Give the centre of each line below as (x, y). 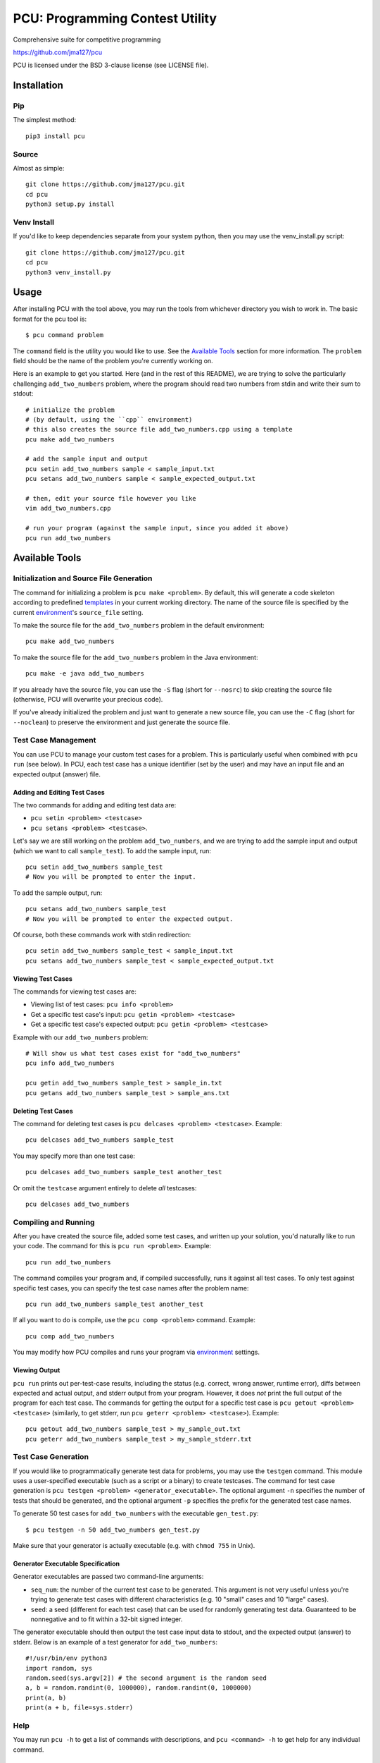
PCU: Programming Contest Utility (115, 18)
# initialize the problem (70, 410)
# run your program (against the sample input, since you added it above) (157, 528)
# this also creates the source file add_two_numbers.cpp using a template (159, 429)
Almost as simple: (39, 169)
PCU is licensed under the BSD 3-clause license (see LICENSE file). (111, 65)
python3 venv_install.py (68, 272)
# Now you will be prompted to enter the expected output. (129, 919)
